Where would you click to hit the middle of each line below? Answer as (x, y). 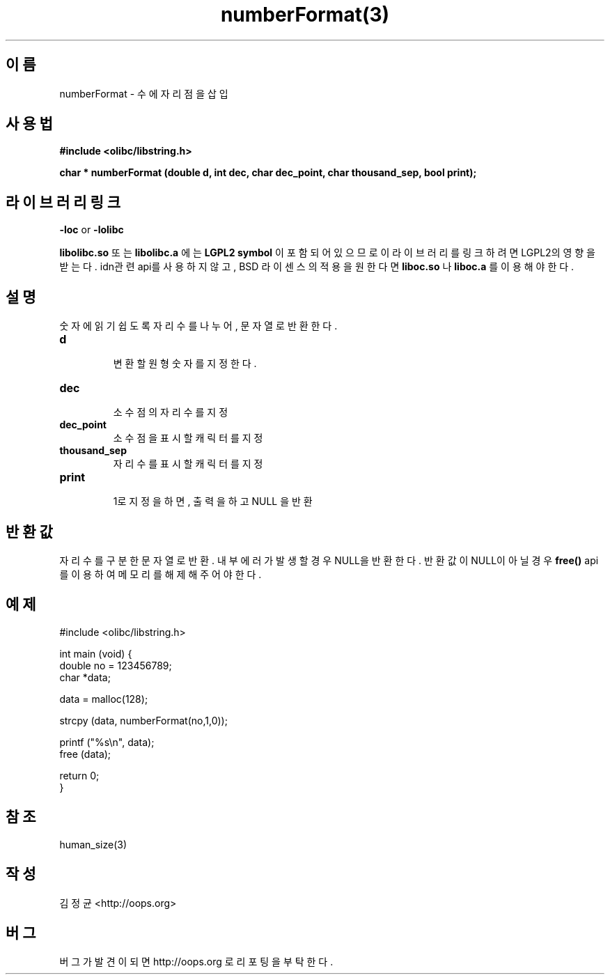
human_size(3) (93, 844)
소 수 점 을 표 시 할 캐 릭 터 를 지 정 (188, 438)
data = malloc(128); (104, 699)
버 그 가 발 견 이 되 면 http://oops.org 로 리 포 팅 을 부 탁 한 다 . (196, 962)
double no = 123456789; (116, 665)
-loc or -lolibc (92, 230)
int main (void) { (96, 653)
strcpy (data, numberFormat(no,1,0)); (143, 720)
